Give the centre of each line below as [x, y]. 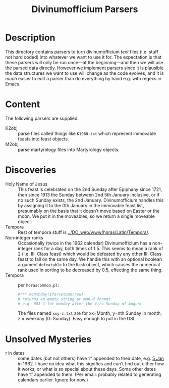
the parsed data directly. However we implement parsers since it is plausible [84, 68]
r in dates [15, 353]
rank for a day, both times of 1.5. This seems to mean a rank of [98, 248]
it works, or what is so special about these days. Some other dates [87, 369]
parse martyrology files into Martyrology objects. [69, 150]
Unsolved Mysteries [48, 339]
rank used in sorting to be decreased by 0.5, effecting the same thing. [90, 270]
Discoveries [31, 170]
